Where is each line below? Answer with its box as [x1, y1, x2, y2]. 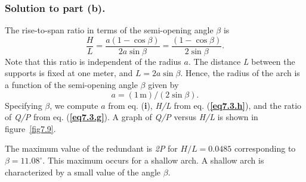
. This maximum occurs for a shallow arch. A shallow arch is [42, 154, 264, 167]
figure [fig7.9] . [5, 122, 56, 134]
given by [148, 79, 179, 91]
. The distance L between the [188, 55, 295, 67]
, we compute [50, 99, 98, 111]
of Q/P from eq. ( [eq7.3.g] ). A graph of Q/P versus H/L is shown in [5, 111, 258, 123]
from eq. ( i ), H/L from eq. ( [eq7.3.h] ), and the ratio [108, 99, 302, 111]
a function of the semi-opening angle [5, 79, 138, 91]
